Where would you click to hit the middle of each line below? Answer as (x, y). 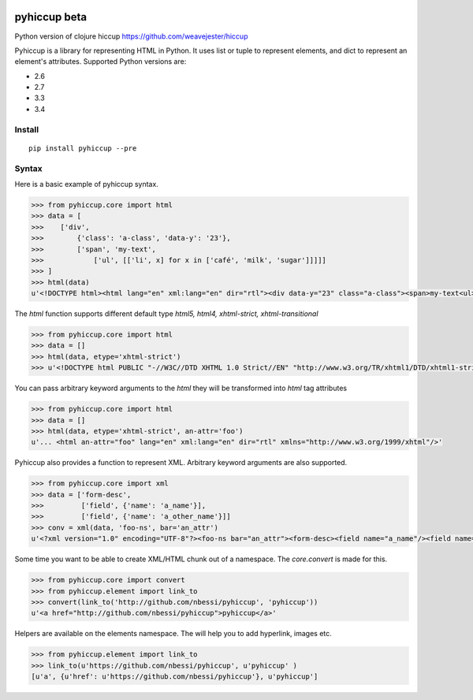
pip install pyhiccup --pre (83, 148)
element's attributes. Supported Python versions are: (101, 61)
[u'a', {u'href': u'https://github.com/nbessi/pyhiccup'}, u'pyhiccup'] (175, 677)
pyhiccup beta (51, 17)
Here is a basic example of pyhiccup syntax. (87, 184)
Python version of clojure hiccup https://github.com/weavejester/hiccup (131, 36)
